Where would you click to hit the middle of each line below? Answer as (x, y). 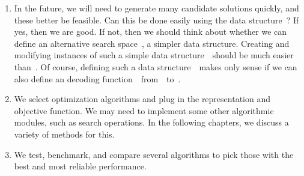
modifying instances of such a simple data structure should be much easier (154, 55)
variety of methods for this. (64, 134)
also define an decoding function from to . (97, 78)
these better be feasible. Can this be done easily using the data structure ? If (157, 20)
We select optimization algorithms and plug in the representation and (142, 99)
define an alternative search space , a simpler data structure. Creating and (152, 43)
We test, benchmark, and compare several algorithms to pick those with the (154, 154)
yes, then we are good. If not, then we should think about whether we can (150, 32)
